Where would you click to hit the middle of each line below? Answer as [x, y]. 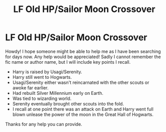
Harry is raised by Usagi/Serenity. [47, 72]
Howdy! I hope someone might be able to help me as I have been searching [83, 51]
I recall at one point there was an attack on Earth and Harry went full [83, 109]
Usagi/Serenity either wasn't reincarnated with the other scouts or [81, 82]
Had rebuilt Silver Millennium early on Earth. [58, 93]
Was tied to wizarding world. [42, 98]
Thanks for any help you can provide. [44, 124]
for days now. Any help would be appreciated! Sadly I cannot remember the [83, 57]
